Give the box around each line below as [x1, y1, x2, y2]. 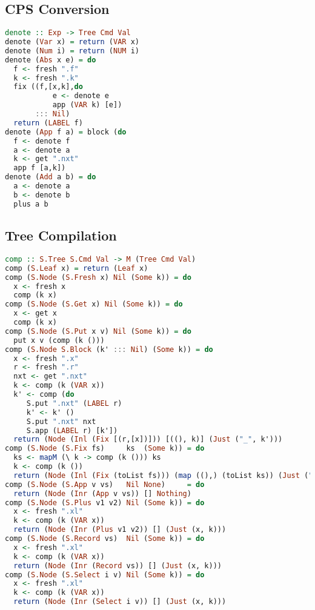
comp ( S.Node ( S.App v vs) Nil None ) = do [5, 480, 205, 489]
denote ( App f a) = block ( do [5, 127, 127, 136]
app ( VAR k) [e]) [52, 101, 122, 110]
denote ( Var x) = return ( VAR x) [5, 38, 139, 47]
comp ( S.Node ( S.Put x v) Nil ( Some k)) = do [5, 327, 191, 336]
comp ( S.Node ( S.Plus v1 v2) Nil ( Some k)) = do [5, 498, 205, 507]
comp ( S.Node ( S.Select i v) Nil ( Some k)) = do [5, 570, 205, 579]
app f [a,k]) [13, 164, 66, 173]
